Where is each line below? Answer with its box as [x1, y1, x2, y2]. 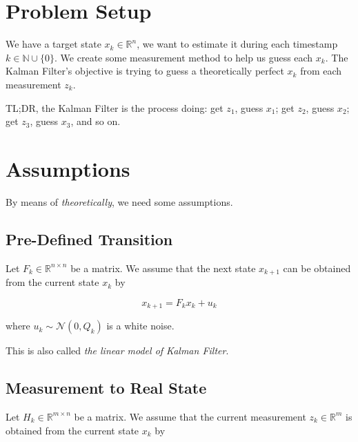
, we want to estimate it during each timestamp [137, 37, 338, 51]
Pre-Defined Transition [6, 228, 173, 249]
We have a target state [6, 37, 101, 51]
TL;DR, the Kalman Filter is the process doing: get [6, 100, 223, 115]
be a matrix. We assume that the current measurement [74, 409, 306, 423]
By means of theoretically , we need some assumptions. [6, 194, 233, 209]
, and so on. [70, 114, 121, 128]
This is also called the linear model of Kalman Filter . [6, 343, 229, 358]
